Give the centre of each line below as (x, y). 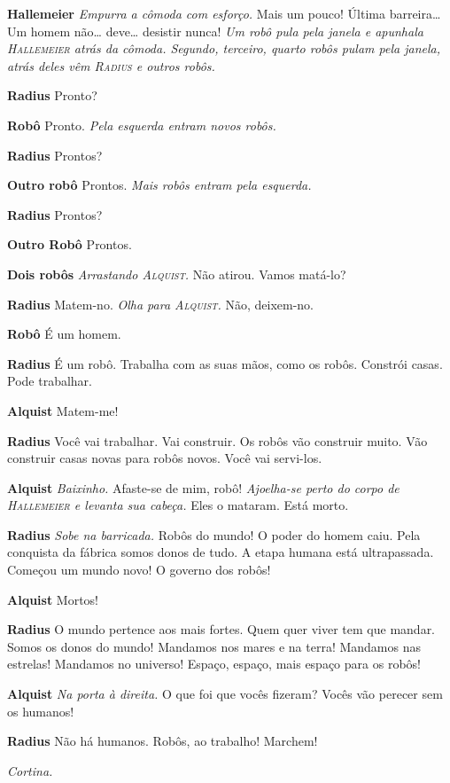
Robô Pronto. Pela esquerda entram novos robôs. (142, 125)
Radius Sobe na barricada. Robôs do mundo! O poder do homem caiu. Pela (214, 534)
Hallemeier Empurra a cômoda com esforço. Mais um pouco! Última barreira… (224, 13)
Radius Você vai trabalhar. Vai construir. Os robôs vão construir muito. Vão (217, 440)
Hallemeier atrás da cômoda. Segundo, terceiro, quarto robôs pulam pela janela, (224, 48)
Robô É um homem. (64, 334)
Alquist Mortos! (53, 599)
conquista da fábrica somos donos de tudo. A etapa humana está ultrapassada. (221, 552)
